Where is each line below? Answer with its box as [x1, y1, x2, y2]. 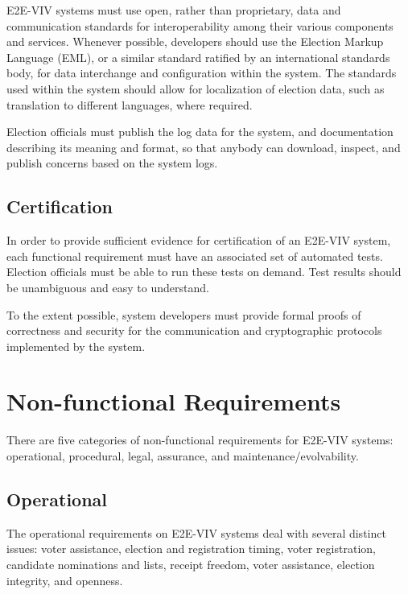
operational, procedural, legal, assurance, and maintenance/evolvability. [6, 448, 359, 464]
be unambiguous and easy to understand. [6, 278, 209, 295]
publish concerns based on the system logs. [6, 155, 218, 171]
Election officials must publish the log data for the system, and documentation [6, 123, 394, 140]
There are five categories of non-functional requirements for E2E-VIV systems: [6, 431, 394, 448]
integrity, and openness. [6, 571, 123, 588]
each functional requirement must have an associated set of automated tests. [6, 247, 383, 264]
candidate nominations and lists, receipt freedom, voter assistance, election [6, 556, 375, 572]
